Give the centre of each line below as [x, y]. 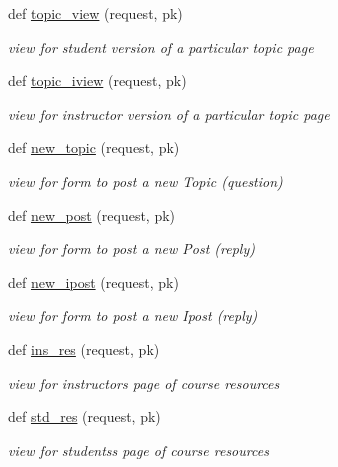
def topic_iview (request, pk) [97, 80]
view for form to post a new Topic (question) [145, 180]
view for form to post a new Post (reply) [131, 248]
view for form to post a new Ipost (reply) [133, 315]
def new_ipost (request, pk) [93, 281]
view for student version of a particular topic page [161, 46]
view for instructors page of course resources [144, 382]
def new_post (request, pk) [92, 214]
